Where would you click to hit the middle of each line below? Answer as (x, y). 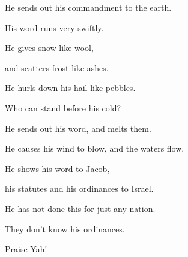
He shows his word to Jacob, (57, 168)
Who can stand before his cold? (63, 108)
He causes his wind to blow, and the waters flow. (95, 148)
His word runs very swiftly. (54, 27)
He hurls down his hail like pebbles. (70, 88)
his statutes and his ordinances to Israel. (79, 188)
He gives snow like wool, (49, 48)
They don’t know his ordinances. (65, 229)
